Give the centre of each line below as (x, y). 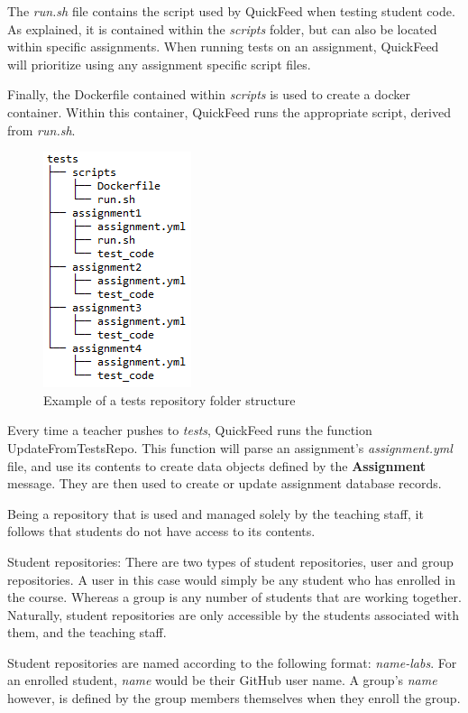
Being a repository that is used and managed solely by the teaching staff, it (216, 513)
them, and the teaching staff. (87, 632)
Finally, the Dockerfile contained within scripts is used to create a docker (209, 94)
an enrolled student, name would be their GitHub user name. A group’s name (222, 680)
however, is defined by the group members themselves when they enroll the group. (234, 698)
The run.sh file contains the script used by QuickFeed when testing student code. (231, 11)
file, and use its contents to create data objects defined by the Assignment (217, 465)
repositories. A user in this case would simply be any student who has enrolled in (231, 579)
